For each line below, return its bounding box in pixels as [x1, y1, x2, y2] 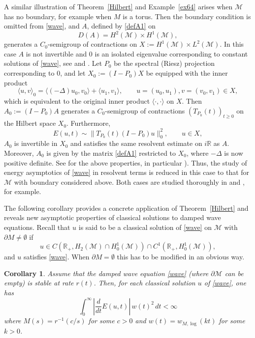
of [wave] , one [204, 278, 246, 288]
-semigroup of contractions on [47, 39, 137, 49]
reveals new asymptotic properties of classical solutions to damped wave [4, 212, 221, 223]
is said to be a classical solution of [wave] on [78, 222, 212, 232]
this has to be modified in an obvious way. [117, 252, 245, 262]
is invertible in [14, 138, 58, 148]
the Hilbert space [4, 118, 56, 128]
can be [224, 268, 244, 278]
